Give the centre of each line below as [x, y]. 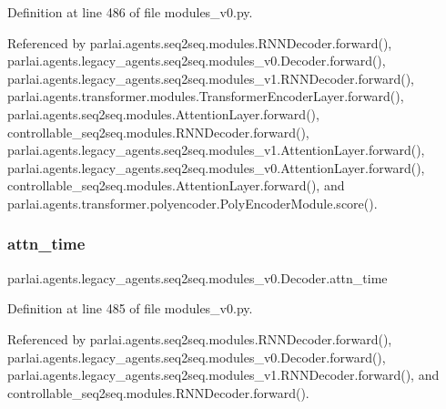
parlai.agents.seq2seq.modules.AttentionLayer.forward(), [163, 113]
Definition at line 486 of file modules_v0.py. [130, 12]
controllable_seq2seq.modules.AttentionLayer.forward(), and [176, 185]
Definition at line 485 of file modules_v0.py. [130, 308]
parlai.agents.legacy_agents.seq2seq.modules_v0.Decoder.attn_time [198, 277]
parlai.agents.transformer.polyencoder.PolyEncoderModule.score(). [193, 203]
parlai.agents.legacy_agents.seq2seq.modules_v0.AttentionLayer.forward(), [216, 167]
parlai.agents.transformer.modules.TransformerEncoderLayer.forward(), [206, 96]
